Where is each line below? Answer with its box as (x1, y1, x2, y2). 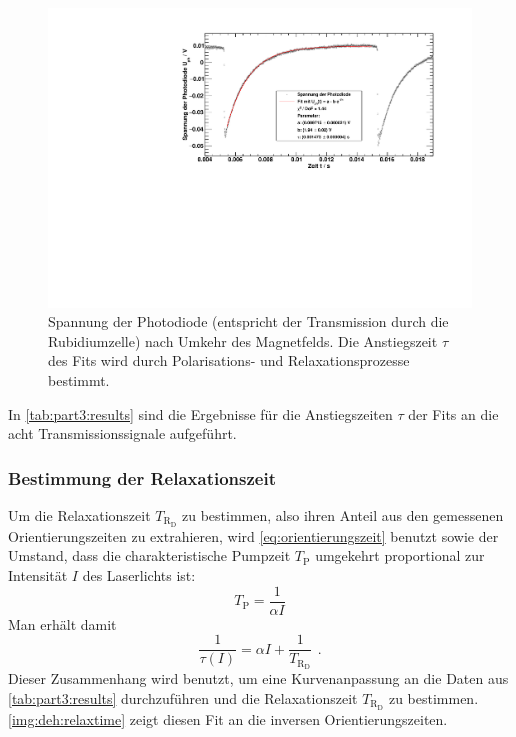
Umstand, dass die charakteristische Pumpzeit (8, 545, 291, 566)
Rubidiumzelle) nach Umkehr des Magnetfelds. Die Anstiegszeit (48, 330, 438, 351)
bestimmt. (48, 370, 110, 391)
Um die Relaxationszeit (8, 505, 151, 526)
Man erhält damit (8, 613, 117, 634)
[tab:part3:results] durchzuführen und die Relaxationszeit (8, 687, 358, 708)
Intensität (8, 565, 68, 586)
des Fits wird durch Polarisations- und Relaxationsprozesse (48, 350, 410, 371)
